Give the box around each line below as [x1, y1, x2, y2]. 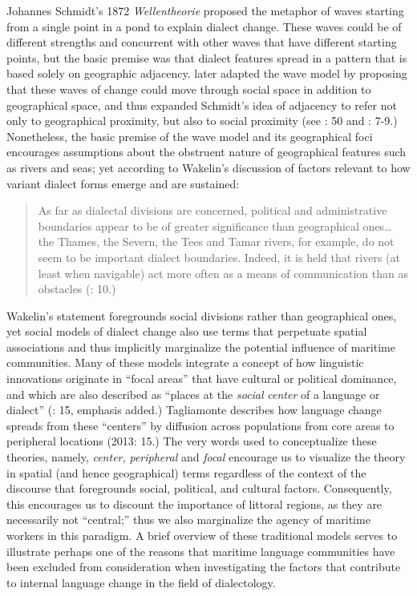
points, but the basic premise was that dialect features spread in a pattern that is [6, 49, 407, 66]
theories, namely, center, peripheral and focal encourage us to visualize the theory [6, 449, 406, 465]
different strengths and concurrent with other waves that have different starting [6, 34, 397, 50]
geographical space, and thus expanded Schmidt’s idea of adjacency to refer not [6, 96, 397, 113]
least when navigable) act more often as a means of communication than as [38, 264, 408, 281]
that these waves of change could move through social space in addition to [6, 80, 371, 97]
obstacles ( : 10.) [38, 280, 116, 297]
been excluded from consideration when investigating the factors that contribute [6, 558, 401, 575]
